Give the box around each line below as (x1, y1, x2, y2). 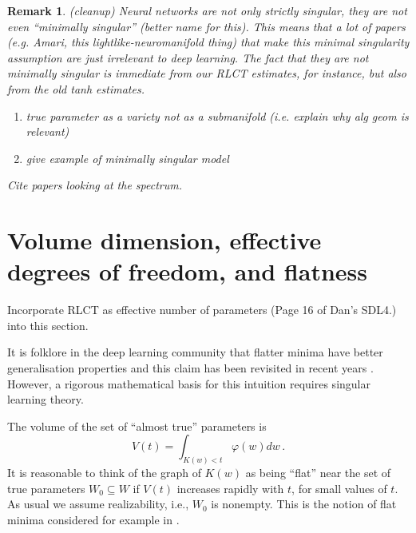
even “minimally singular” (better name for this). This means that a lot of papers (7, 18, 406, 34)
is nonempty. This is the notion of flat (211, 495, 397, 512)
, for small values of (291, 479, 387, 496)
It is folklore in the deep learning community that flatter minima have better (7, 344, 383, 360)
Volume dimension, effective (7, 224, 322, 257)
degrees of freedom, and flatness (7, 255, 367, 288)
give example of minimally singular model (26, 149, 229, 166)
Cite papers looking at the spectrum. (7, 177, 183, 193)
